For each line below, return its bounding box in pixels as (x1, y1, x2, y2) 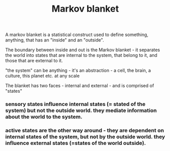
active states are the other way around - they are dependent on (5, 127, 164, 134)
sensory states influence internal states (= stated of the (5, 101, 146, 108)
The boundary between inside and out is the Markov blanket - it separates (5, 47, 160, 53)
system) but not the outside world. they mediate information (5, 107, 157, 114)
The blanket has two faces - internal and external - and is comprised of (5, 83, 154, 89)
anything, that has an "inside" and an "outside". (5, 37, 104, 43)
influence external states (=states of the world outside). (5, 140, 146, 147)
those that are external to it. (5, 58, 63, 64)
